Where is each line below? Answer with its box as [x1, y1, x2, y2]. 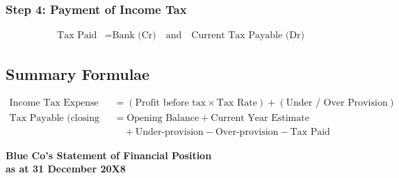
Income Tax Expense [9, 98, 99, 108]
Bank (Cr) [112, 31, 156, 41]
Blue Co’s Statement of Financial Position [6, 147, 212, 162]
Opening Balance [127, 113, 199, 123]
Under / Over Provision [286, 98, 388, 108]
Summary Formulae [6, 63, 150, 84]
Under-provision [135, 127, 204, 137]
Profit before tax [135, 98, 206, 108]
